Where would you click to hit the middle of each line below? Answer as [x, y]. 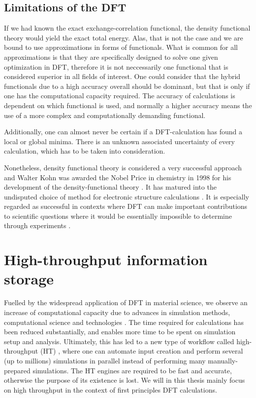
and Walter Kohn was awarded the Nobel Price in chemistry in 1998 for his [118, 177]
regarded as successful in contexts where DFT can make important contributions [126, 206]
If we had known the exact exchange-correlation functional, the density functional [127, 28]
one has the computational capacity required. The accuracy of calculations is [120, 96]
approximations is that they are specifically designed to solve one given [111, 57]
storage [29, 279]
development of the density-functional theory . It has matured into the [110, 187]
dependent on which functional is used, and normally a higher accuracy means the [128, 105]
